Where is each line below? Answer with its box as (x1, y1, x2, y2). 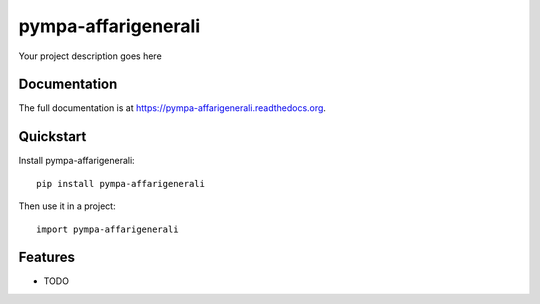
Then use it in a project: (18, 200, 116, 212)
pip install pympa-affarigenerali (36, 178, 205, 189)
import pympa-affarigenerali (36, 223, 179, 235)
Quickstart (18, 128, 87, 145)
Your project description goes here (18, 50, 162, 62)
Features (18, 249, 75, 266)
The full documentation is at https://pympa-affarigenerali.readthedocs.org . (18, 102, 327, 114)
